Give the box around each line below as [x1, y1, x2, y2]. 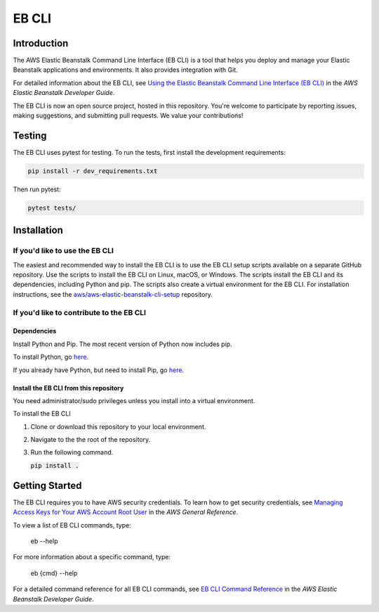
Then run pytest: [13, 185, 61, 193]
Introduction [13, 37, 69, 49]
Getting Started [13, 479, 82, 492]
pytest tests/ [27, 204, 77, 212]
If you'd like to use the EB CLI [13, 246, 114, 256]
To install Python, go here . [13, 352, 89, 362]
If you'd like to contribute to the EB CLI [13, 307, 147, 317]
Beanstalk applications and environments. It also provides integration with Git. [13, 65, 238, 74]
